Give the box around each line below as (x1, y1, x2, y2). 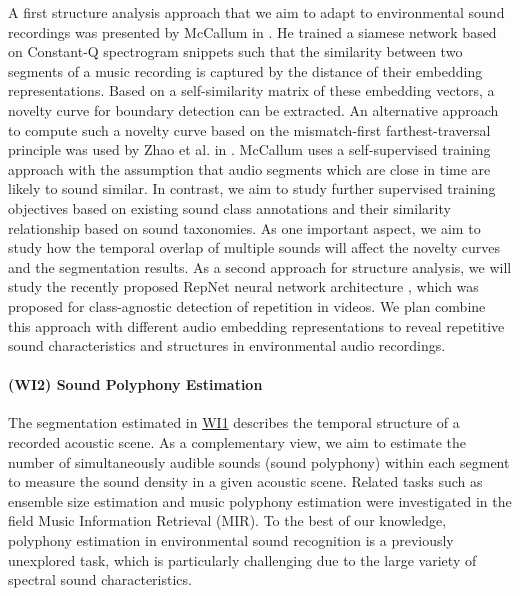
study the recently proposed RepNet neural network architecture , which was (8, 276, 479, 297)
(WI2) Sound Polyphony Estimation (8, 374, 263, 395)
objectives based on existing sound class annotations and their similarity (8, 197, 451, 218)
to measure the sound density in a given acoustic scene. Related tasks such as (8, 471, 483, 492)
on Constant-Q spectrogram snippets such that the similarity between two (8, 41, 463, 62)
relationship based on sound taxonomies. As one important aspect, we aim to (8, 217, 481, 238)
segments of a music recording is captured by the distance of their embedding (8, 60, 483, 81)
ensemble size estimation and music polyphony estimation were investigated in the (8, 490, 512, 511)
